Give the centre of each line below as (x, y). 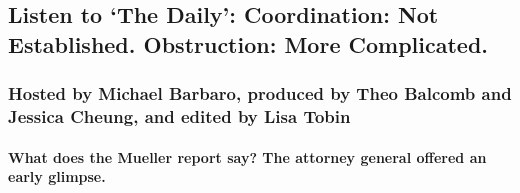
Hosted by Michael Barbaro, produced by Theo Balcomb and (260, 93)
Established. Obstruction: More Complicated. (248, 43)
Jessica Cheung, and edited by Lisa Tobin (179, 116)
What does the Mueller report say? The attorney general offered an (247, 156)
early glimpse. (57, 176)
